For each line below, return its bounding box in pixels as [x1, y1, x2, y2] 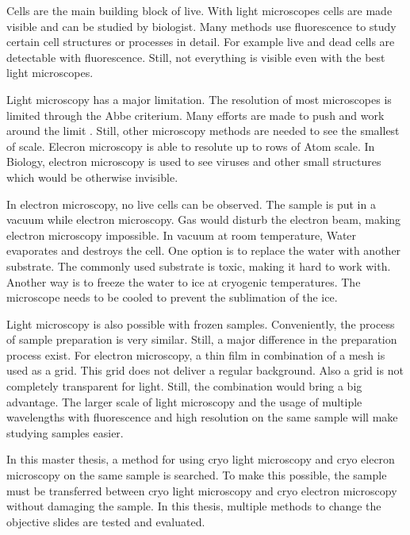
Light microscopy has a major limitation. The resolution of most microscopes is [6, 90, 392, 107]
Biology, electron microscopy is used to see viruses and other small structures [6, 153, 381, 170]
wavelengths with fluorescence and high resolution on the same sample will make [6, 409, 398, 425]
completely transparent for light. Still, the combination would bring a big [6, 378, 362, 395]
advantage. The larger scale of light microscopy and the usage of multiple [6, 393, 362, 410]
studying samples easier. [6, 424, 124, 441]
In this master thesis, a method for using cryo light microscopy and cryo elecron [6, 451, 395, 468]
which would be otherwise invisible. [6, 168, 178, 185]
